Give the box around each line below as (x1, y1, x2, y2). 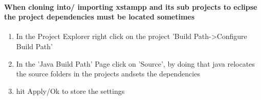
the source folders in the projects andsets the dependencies (16, 68, 200, 79)
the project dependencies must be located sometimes (4, 11, 195, 22)
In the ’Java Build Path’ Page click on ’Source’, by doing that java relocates (16, 58, 255, 69)
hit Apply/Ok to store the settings (16, 85, 125, 96)
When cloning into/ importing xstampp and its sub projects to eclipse (4, 1, 257, 12)
